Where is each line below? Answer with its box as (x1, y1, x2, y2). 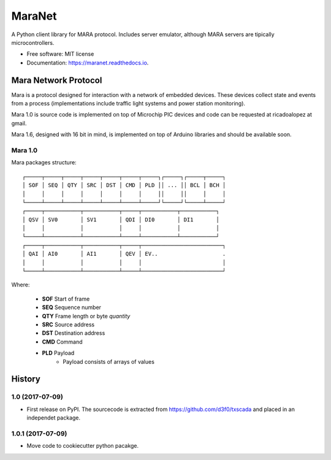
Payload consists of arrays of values (63, 358, 154, 365)
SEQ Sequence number (42, 304, 101, 311)
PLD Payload (42, 350, 75, 357)
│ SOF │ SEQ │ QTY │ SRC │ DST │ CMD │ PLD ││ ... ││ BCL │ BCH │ (22, 182, 226, 189)
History (11, 374, 41, 385)
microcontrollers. (11, 39, 55, 46)
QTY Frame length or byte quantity (42, 312, 131, 320)
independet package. (26, 414, 81, 421)
